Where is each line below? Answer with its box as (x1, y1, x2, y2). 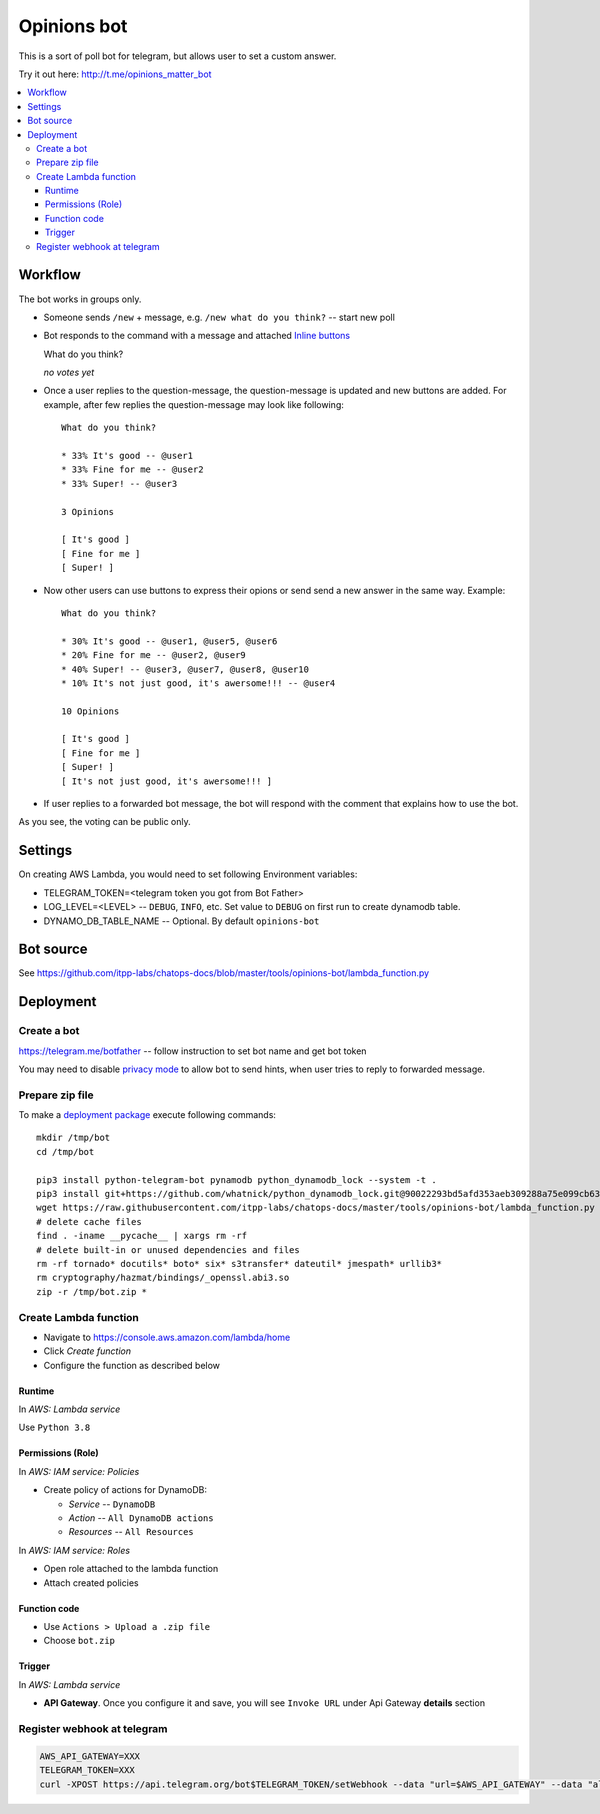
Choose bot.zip (43, 1635, 115, 1647)
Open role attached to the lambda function (43, 1563, 219, 1575)
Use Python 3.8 (18, 1421, 91, 1434)
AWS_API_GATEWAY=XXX (39, 1750, 140, 1762)
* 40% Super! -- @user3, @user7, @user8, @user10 (61, 663, 310, 675)
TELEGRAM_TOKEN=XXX (39, 1765, 135, 1776)
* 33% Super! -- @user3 (61, 478, 178, 489)
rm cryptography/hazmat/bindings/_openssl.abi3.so (36, 1272, 290, 1284)
